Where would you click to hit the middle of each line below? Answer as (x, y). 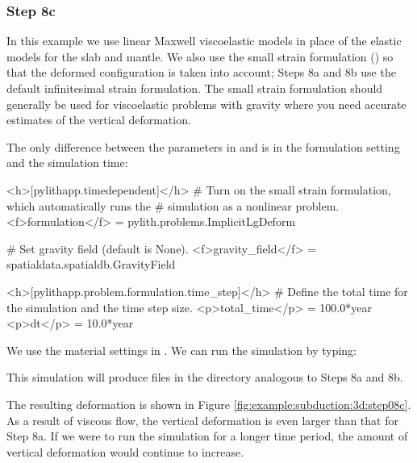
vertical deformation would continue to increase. (125, 451)
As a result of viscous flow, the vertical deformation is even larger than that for (202, 420)
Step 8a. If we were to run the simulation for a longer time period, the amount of (207, 436)
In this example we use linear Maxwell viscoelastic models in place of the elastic (204, 41)
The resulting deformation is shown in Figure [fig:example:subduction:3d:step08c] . (209, 404)
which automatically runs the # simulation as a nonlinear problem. (173, 205)
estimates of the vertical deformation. (99, 120)
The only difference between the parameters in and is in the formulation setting (203, 146)
